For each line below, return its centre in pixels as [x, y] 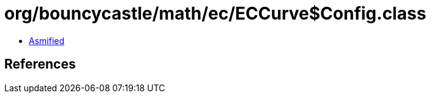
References [40, 64]
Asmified [47, 40]
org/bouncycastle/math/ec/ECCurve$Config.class [215, 13]
